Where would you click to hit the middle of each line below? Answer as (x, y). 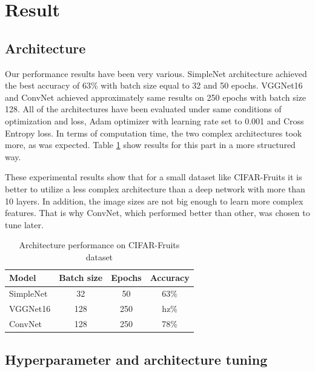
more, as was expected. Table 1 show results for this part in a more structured (150, 145)
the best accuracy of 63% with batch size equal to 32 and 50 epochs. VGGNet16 (154, 85)
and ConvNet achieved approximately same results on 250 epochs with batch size (156, 97)
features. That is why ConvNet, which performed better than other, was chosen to (157, 213)
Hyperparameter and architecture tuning (136, 359)
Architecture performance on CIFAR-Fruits (99, 245)
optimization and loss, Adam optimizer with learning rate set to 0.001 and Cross (154, 120)
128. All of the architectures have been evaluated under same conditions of (143, 109)
